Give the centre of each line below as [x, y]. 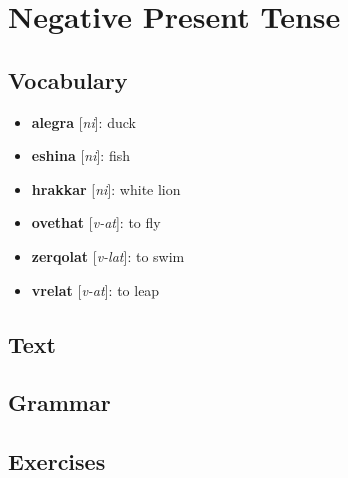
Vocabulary [68, 79]
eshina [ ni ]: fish [80, 155]
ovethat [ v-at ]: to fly [96, 222]
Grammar [59, 402]
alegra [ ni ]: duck [83, 121]
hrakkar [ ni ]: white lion [106, 188]
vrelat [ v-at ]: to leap [95, 289]
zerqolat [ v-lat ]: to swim [108, 255]
